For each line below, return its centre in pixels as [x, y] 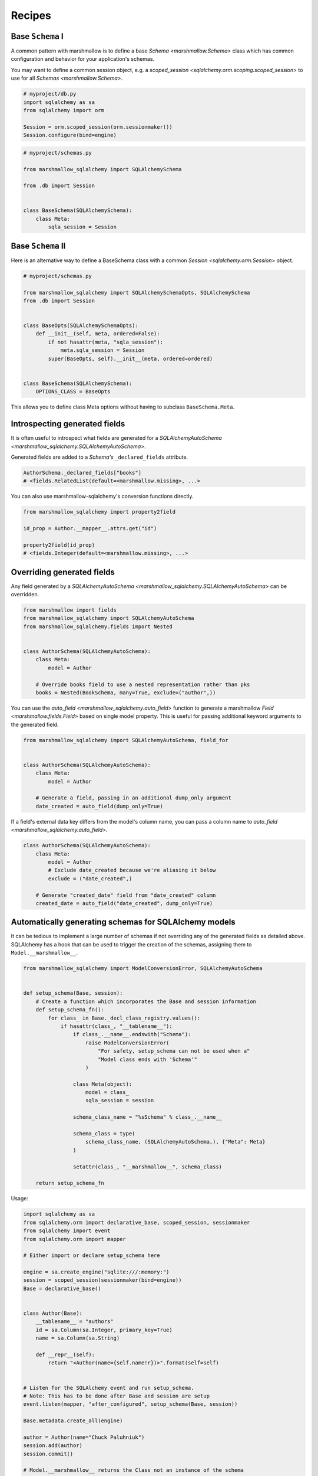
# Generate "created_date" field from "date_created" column [126, 895]
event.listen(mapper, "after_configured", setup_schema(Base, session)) [130, 1404]
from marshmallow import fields [70, 610]
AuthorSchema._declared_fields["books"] [82, 473]
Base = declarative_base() [62, 1288]
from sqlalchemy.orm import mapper [74, 1239]
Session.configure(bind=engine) [70, 135]
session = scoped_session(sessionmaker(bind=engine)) [102, 1280]
